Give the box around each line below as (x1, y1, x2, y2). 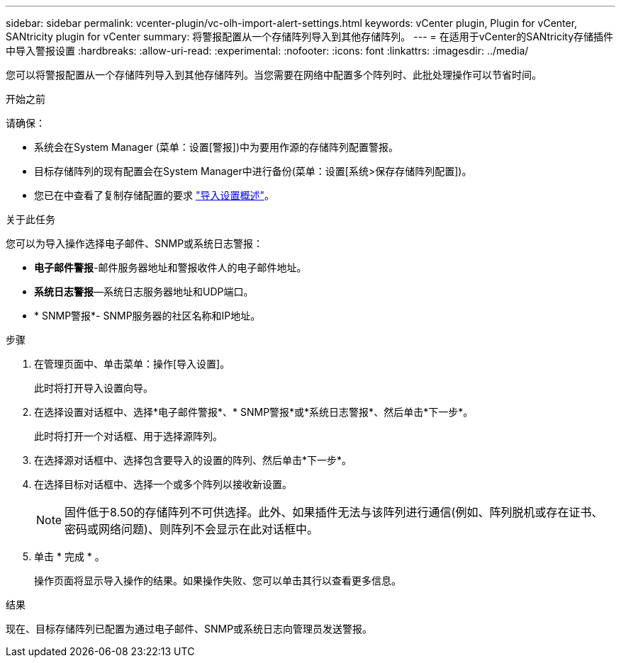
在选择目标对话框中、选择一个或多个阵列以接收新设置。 (34, 478, 292, 490)
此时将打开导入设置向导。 (34, 382, 153, 394)
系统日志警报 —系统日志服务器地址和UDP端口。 (34, 285, 254, 297)
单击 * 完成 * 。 (34, 550, 105, 562)
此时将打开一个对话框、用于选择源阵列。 (34, 430, 223, 442)
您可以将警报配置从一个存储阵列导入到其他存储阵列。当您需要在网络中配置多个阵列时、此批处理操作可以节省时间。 (6, 69, 542, 81)
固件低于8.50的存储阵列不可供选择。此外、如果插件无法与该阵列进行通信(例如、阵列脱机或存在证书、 (65, 505, 603, 519)
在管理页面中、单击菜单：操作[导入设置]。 (34, 358, 230, 370)
